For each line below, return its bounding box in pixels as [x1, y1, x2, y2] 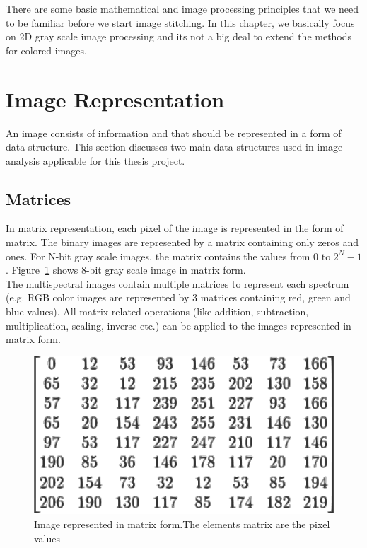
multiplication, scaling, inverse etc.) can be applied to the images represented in [6, 317, 351, 332]
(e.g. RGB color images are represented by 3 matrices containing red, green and [6, 290, 351, 305]
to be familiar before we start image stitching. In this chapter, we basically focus [6, 15, 355, 30]
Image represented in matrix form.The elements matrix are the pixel [34, 516, 330, 531]
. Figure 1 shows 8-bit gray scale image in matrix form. [6, 262, 246, 277]
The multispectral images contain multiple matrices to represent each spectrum [6, 276, 349, 291]
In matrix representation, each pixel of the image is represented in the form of [6, 221, 344, 235]
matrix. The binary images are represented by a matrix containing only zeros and [6, 235, 359, 250]
